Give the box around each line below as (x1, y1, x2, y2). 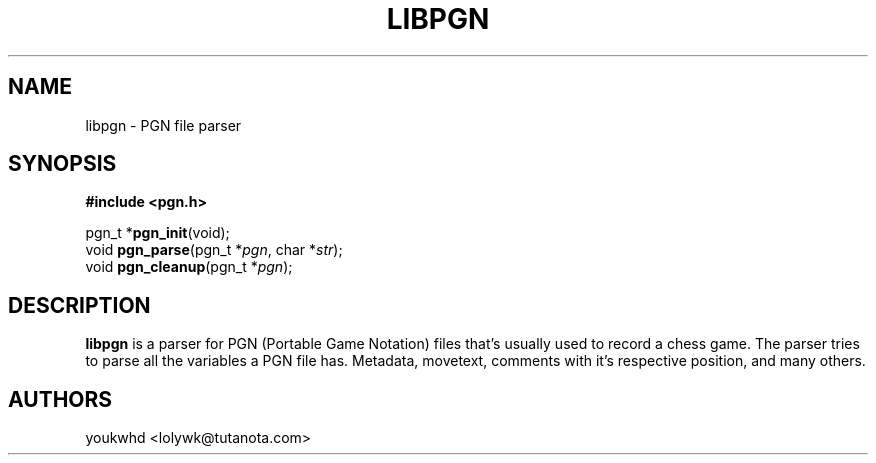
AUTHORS (8, 386, 113, 412)
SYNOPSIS (8, 151, 117, 177)
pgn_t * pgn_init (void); (85, 224, 230, 242)
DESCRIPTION (8, 292, 151, 318)
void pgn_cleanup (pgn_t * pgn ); (85, 258, 293, 276)
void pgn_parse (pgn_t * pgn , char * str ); (85, 241, 343, 259)
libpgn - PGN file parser (85, 116, 242, 134)
